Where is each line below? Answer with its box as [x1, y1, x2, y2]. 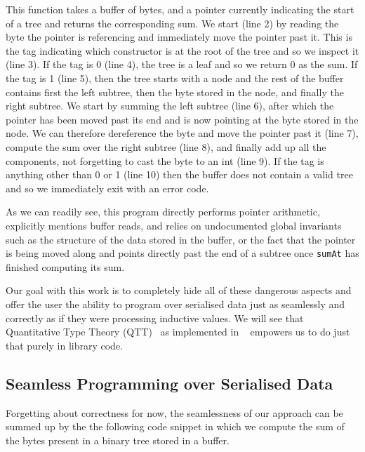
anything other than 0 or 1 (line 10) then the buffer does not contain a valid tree [6, 167, 353, 182]
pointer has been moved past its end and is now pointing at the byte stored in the [6, 112, 359, 126]
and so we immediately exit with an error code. [6, 180, 209, 195]
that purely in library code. [6, 338, 123, 352]
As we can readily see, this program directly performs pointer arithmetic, [6, 204, 320, 219]
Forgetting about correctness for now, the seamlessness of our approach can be [6, 405, 343, 420]
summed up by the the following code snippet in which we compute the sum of [6, 419, 345, 434]
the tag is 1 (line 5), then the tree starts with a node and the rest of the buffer [6, 70, 344, 85]
